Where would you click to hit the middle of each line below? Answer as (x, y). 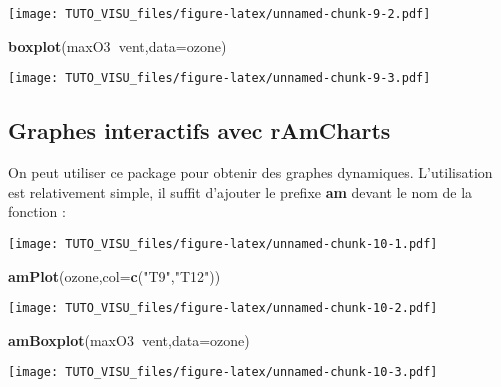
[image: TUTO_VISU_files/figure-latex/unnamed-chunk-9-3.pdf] (219, 78)
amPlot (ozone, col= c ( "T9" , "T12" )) (114, 275)
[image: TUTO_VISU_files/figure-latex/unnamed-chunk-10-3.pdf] (223, 372)
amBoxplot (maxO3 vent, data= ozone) (129, 339)
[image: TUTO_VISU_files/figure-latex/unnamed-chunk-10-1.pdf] (223, 243)
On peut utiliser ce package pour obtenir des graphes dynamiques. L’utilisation (250, 172)
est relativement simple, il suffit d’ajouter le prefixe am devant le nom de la (240, 191)
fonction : (37, 211)
